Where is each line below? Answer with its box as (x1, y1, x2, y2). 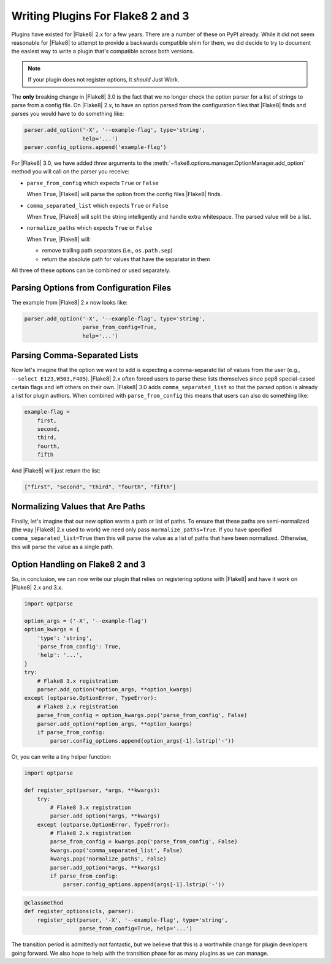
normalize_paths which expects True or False (26, 224, 153, 232)
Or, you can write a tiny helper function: (11, 753, 112, 761)
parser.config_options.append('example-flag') (24, 144, 167, 151)
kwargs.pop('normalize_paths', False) (50, 856, 167, 862)
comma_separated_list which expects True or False (26, 202, 169, 209)
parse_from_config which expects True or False (26, 179, 159, 186)
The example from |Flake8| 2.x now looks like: (11, 298, 128, 306)
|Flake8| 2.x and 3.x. (11, 584, 63, 591)
